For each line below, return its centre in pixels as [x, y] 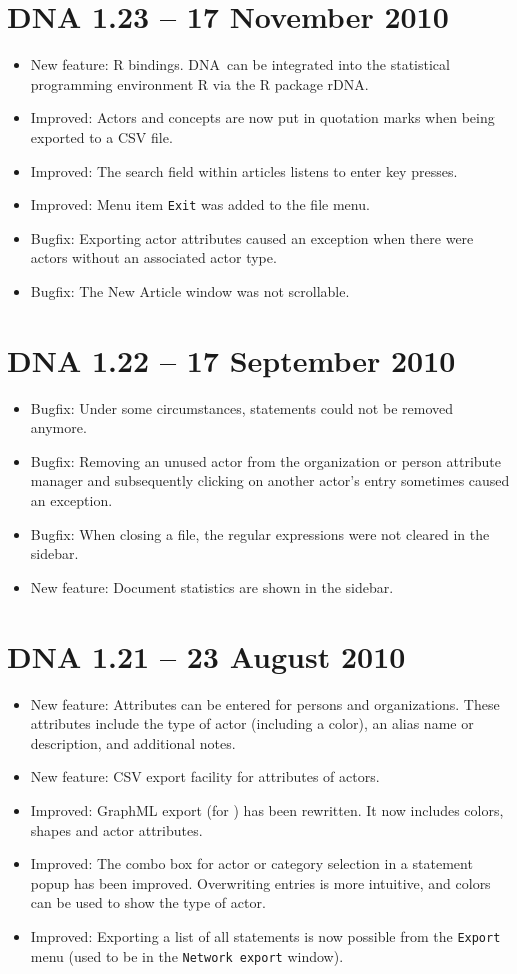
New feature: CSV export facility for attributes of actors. [205, 776]
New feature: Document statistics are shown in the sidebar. [212, 586]
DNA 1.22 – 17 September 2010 [231, 359]
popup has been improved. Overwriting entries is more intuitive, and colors [260, 882]
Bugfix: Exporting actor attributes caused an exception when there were [252, 237]
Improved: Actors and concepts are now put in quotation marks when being [262, 117]
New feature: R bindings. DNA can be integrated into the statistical [240, 64]
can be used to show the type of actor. [148, 902]
